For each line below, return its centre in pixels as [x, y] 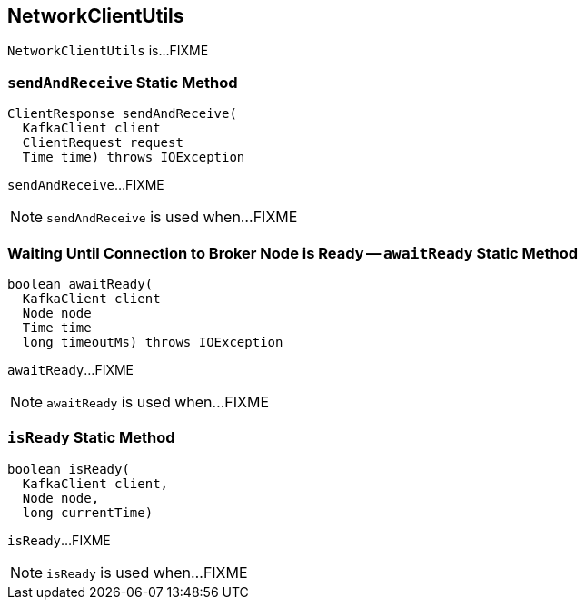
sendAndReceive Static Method [123, 82]
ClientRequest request [103, 143]
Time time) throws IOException [134, 157]
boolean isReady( [69, 469]
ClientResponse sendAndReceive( [122, 114]
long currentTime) [88, 512]
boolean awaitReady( [80, 284]
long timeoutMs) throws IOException [153, 342]
